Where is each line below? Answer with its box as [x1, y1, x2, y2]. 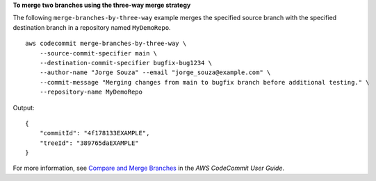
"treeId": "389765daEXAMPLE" [39, 139, 139, 147]
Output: [13, 103, 35, 112]
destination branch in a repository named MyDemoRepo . [13, 23, 171, 31]
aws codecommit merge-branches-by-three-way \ [25, 40, 187, 48]
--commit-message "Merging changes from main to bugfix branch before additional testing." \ [39, 78, 370, 86]
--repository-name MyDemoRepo [39, 88, 142, 96]
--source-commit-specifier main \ [39, 49, 158, 57]
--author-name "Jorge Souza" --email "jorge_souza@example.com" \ [39, 69, 271, 76]
